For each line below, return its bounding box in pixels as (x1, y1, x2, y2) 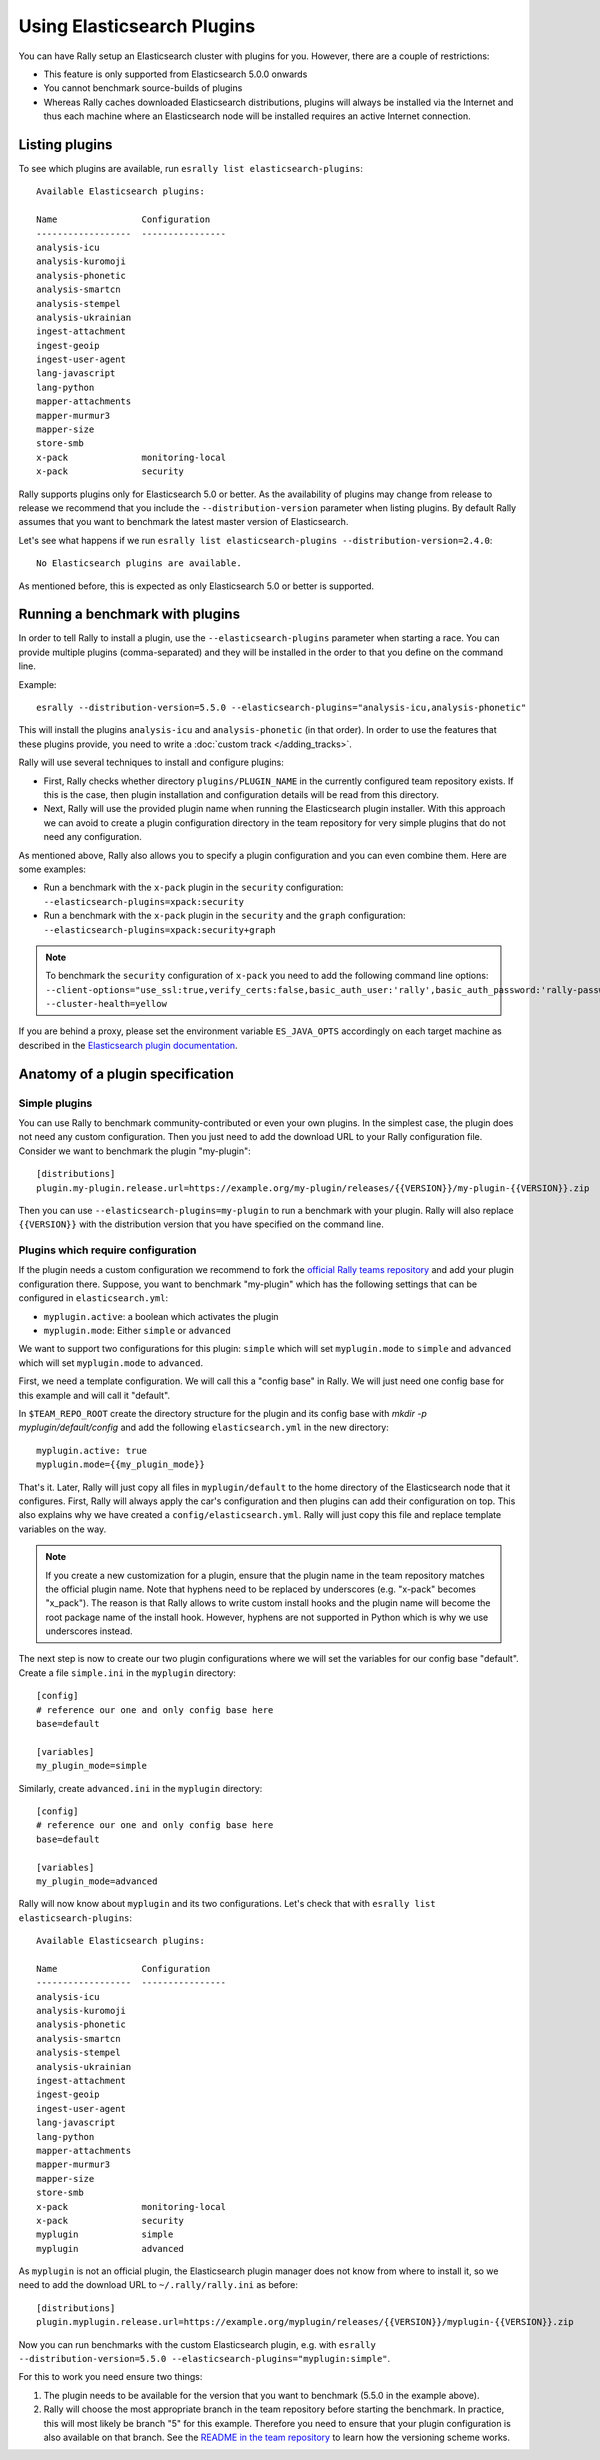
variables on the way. (18, 1523, 107, 1535)
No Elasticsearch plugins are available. (36, 558, 242, 569)
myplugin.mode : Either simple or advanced (43, 1325, 232, 1337)
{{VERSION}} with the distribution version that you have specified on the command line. (18, 1218, 385, 1230)
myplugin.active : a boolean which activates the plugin (43, 1310, 279, 1322)
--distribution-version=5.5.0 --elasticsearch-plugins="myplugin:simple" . (18, 2353, 391, 2365)
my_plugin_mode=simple (36, 1760, 148, 1772)
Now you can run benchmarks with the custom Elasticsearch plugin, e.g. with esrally (18, 2338, 377, 2350)
